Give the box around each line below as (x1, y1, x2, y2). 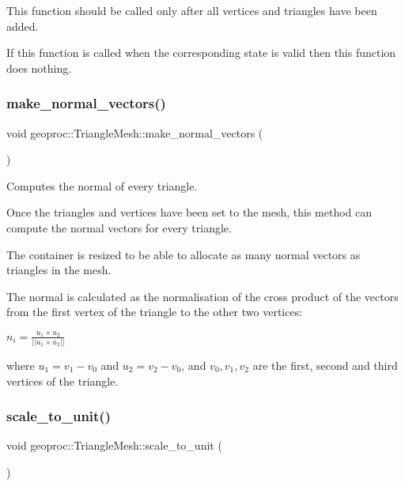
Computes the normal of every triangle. (6, 177, 198, 194)
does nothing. (6, 59, 72, 76)
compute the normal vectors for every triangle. (6, 219, 232, 235)
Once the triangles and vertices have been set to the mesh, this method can (6, 204, 373, 220)
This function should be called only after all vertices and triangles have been (6, 2, 377, 18)
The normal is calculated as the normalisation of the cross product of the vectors (6, 288, 399, 304)
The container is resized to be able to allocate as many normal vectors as (6, 246, 361, 262)
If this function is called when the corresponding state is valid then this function (6, 44, 396, 61)
